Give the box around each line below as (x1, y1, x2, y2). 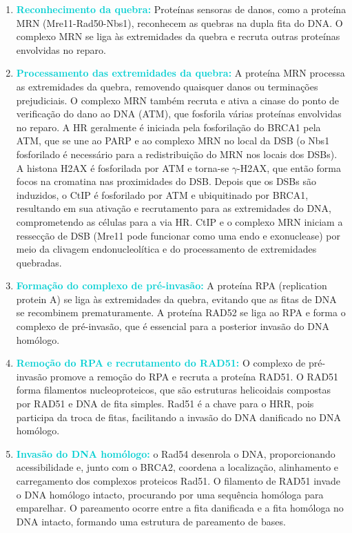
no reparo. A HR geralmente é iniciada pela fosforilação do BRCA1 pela (16, 119, 321, 134)
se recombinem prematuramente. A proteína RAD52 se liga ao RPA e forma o (16, 305, 346, 320)
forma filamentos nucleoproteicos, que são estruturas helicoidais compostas (16, 382, 331, 397)
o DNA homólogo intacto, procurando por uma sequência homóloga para (16, 487, 324, 501)
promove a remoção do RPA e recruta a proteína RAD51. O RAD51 (50, 369, 339, 383)
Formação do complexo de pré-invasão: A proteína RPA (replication (16, 278, 327, 293)
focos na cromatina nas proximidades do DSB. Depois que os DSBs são (16, 174, 316, 188)
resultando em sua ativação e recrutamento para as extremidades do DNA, (16, 201, 332, 215)
